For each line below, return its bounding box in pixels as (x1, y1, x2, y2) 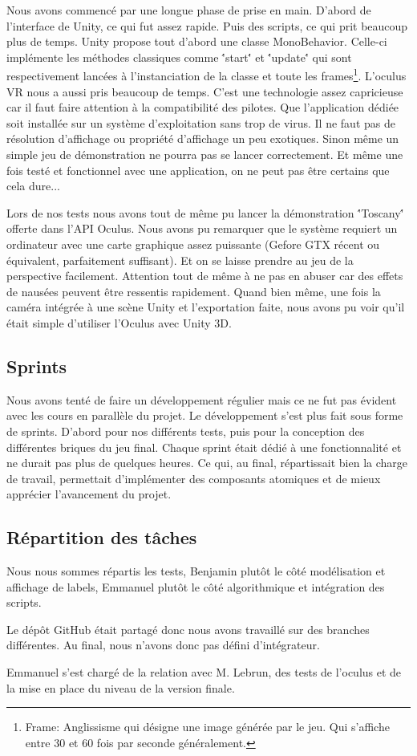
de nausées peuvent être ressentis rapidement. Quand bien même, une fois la (6, 282, 381, 299)
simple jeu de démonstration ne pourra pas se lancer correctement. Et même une (6, 146, 403, 162)
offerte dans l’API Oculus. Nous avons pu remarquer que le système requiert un (6, 220, 398, 237)
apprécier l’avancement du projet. (6, 486, 172, 502)
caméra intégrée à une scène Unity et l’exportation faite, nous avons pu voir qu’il (6, 299, 405, 315)
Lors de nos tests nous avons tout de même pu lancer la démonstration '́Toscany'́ (6, 204, 404, 221)
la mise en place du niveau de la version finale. (6, 679, 235, 696)
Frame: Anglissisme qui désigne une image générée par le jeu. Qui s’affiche (25, 718, 390, 735)
